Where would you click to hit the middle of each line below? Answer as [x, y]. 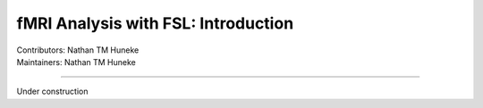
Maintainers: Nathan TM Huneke [76, 62]
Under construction [52, 91]
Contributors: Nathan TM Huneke [78, 50]
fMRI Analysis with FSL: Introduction [155, 23]
